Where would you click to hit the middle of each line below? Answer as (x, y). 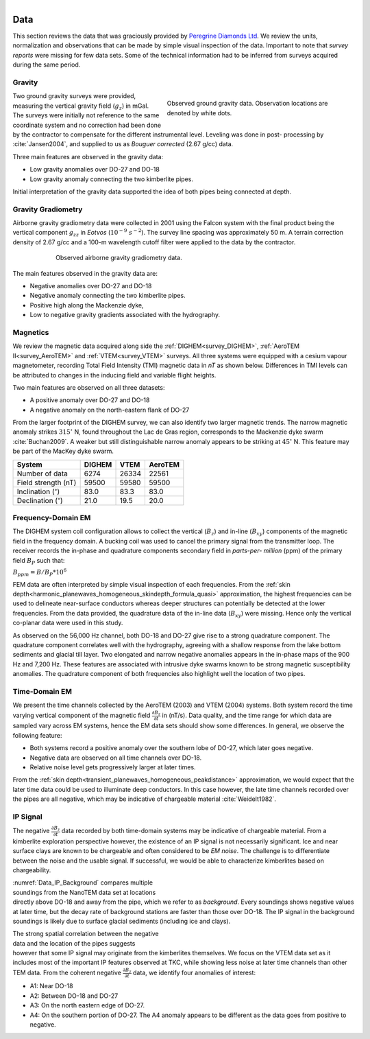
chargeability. (32, 870)
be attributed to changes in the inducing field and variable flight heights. (114, 375)
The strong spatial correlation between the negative (86, 934)
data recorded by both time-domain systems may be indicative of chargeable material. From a (194, 831)
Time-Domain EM (42, 691)
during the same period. (47, 65)
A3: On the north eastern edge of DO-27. (87, 1005)
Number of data (42, 474)
